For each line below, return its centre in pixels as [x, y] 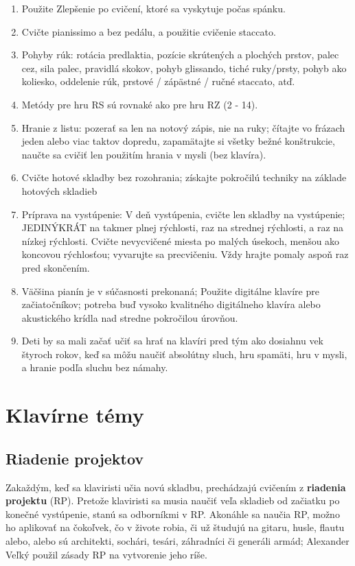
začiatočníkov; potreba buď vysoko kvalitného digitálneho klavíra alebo [171, 304]
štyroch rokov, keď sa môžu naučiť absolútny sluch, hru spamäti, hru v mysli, [184, 354]
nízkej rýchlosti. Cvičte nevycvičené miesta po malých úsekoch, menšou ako [181, 240]
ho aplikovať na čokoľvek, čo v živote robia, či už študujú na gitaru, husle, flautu [175, 527]
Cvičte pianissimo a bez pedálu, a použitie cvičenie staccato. [149, 31]
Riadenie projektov [75, 458]
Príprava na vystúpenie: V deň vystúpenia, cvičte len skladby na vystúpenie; [183, 214]
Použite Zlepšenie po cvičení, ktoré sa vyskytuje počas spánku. [153, 8]
